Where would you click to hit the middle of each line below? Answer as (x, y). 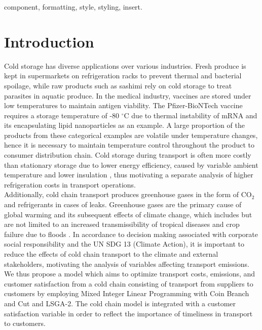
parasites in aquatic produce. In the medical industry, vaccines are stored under (128, 95)
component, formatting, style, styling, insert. (73, 7)
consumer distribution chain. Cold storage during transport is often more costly (128, 155)
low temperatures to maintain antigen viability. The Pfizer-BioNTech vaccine (123, 105)
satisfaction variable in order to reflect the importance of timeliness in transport (128, 313)
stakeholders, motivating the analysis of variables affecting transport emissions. (127, 264)
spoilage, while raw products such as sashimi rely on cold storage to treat (118, 85)
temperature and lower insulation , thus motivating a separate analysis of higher (129, 175)
